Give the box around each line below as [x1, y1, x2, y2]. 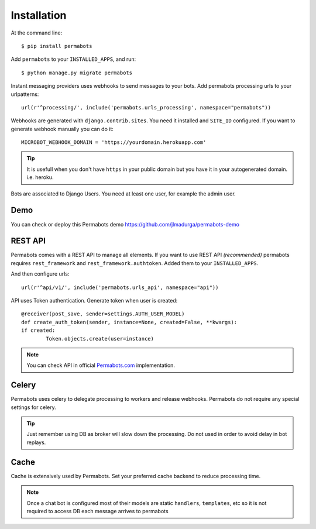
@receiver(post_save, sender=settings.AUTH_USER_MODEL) [21, 311, 185, 317]
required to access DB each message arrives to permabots [26, 507, 169, 514]
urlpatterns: [11, 91, 39, 98]
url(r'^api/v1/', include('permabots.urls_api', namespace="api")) [21, 284, 219, 291]
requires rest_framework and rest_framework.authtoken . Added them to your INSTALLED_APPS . [11, 259, 259, 266]
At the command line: [11, 29, 63, 36]
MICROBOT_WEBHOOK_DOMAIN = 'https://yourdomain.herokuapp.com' [21, 139, 207, 146]
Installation [11, 9, 67, 22]
